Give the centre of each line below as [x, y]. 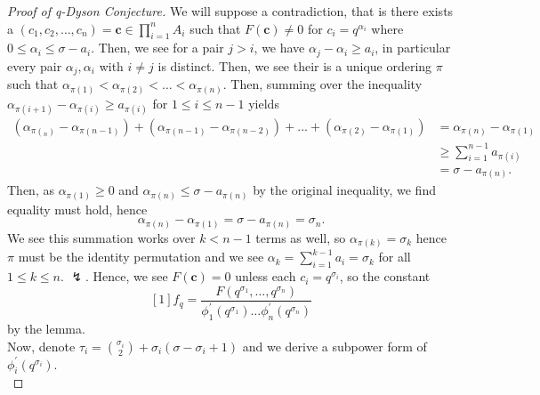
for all [395, 257]
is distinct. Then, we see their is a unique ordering [295, 65]
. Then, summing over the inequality [322, 84]
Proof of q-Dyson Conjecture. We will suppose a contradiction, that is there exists [230, 11]
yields [264, 103]
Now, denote [41, 346]
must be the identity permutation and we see [141, 257]
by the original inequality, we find [344, 190]
